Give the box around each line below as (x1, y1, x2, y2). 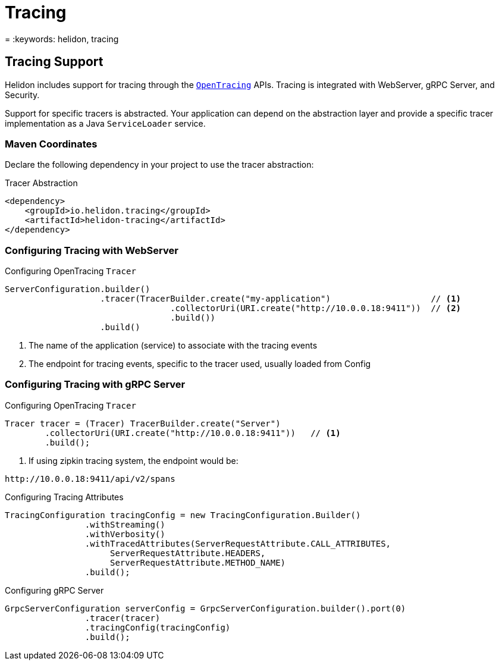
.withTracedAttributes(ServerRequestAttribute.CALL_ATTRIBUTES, (84, 538, 391, 548)
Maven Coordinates (5, 137, 98, 150)
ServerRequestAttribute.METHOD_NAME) (110, 557, 286, 567)
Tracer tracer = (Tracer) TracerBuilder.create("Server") (5, 418, 281, 428)
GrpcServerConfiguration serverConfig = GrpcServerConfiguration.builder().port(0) (5, 603, 406, 613)
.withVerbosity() (84, 529, 165, 539)
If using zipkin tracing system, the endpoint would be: (29, 455, 238, 466)
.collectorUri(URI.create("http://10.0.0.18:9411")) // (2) (170, 303, 462, 313)
